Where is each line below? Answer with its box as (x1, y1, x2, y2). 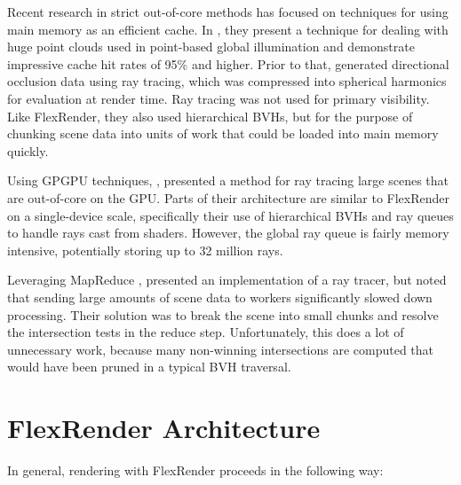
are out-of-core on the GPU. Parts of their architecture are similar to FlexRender (7, 188, 449, 207)
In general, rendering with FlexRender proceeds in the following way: (7, 461, 384, 479)
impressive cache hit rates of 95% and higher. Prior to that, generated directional (7, 54, 449, 73)
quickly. (7, 141, 49, 160)
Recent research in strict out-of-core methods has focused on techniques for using (7, 3, 449, 20)
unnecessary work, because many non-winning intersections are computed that (7, 340, 434, 358)
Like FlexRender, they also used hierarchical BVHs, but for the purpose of (7, 106, 413, 125)
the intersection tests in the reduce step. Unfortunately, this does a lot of (7, 323, 404, 341)
